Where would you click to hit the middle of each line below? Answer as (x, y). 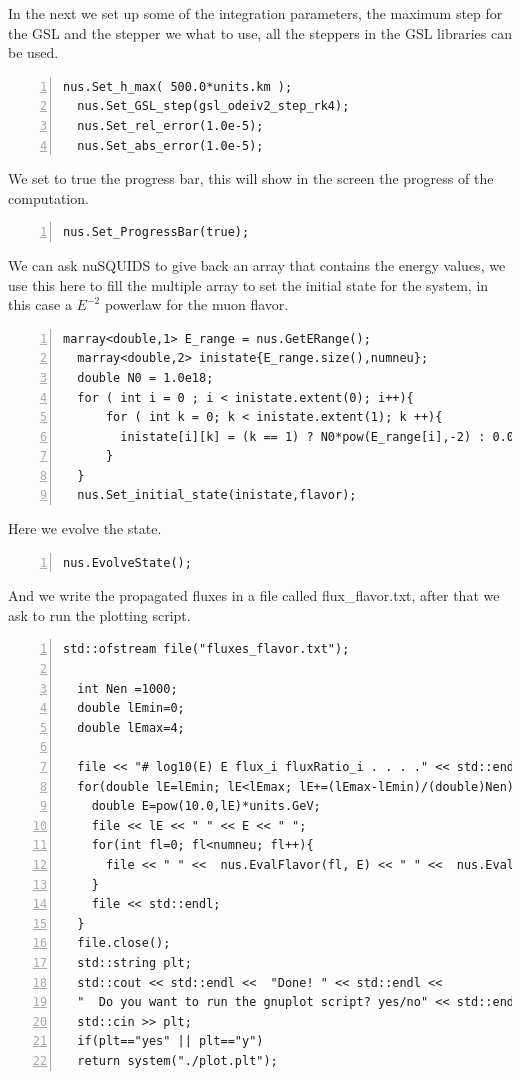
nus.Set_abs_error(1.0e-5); (170, 145)
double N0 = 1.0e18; (145, 377)
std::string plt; (134, 962)
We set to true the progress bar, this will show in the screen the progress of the (251, 178)
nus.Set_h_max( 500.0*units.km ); (178, 86)
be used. (33, 52)
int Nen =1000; (127, 688)
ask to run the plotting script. (99, 614)
